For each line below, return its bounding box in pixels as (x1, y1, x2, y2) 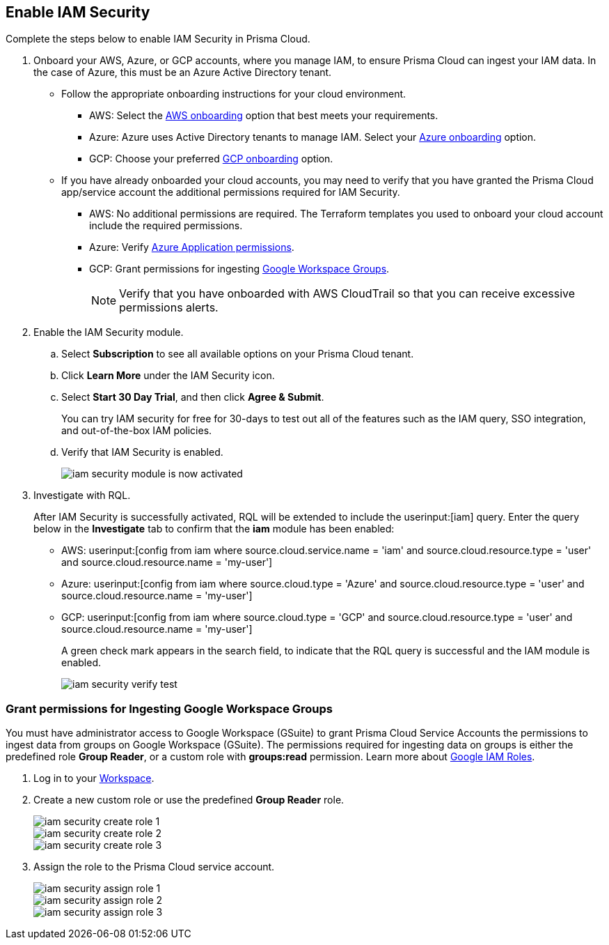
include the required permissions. (89, 220, 243, 232)
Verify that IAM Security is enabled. (61, 446, 223, 459)
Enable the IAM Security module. (33, 326, 184, 339)
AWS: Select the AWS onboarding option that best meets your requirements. (89, 109, 438, 122)
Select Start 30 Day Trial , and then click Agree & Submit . (61, 391, 324, 404)
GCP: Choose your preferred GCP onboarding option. (89, 153, 333, 165)
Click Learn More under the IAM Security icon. (61, 369, 275, 382)
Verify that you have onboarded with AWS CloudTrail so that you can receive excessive (119, 286, 576, 301)
